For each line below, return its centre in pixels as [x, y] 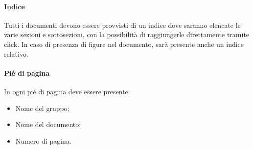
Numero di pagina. [43, 140]
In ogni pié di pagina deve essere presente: [67, 91]
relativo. [16, 53]
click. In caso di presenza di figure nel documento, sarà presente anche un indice [124, 44]
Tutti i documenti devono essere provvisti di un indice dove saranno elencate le [122, 25]
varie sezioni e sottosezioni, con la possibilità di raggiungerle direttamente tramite [127, 34]
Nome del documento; [48, 124]
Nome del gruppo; [42, 108]
